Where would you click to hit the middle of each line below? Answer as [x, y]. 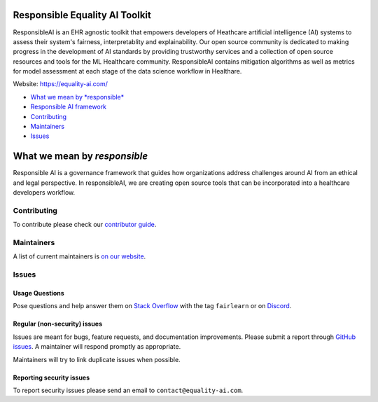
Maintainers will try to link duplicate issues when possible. [97, 359]
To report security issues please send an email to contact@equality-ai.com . [128, 390]
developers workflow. [44, 193]
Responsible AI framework [69, 107]
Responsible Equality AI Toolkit [82, 15]
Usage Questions [38, 293]
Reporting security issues [51, 377]
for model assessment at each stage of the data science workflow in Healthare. [127, 71]
